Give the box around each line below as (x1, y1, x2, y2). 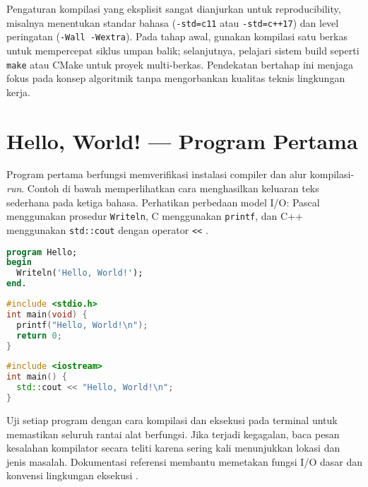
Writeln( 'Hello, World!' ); (16, 268, 143, 278)
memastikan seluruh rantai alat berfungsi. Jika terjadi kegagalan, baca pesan (6, 426, 340, 441)
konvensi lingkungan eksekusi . (6, 468, 138, 483)
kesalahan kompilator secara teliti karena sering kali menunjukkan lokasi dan (6, 440, 340, 455)
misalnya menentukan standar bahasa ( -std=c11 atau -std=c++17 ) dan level (6, 15, 339, 30)
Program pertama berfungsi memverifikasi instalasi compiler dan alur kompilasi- (6, 167, 355, 182)
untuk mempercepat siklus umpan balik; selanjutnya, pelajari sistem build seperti (6, 42, 360, 57)
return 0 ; (16, 330, 62, 341)
